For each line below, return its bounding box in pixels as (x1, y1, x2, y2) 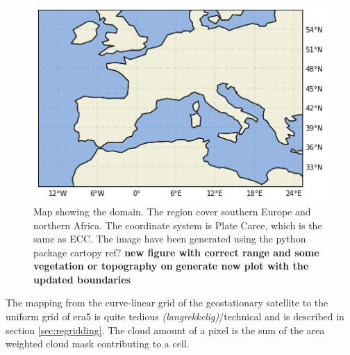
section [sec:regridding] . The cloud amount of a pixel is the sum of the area (6, 322, 325, 337)
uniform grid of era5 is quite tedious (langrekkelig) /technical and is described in (6, 309, 344, 324)
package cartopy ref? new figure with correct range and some (33, 245, 319, 259)
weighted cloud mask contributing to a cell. (6, 336, 190, 351)
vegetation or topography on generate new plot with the (33, 258, 309, 273)
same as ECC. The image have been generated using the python (33, 231, 306, 246)
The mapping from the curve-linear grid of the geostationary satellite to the (6, 295, 328, 310)
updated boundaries (33, 272, 131, 286)
